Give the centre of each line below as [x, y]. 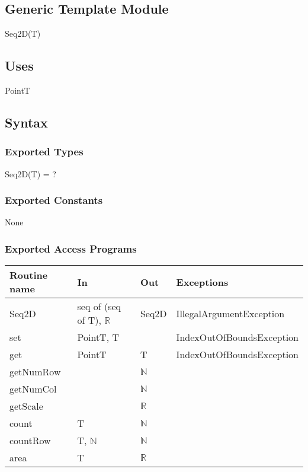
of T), [89, 320]
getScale [26, 406]
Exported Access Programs [71, 248]
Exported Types [44, 152]
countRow [30, 441]
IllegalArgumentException [230, 313]
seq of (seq [99, 307]
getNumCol [33, 389]
